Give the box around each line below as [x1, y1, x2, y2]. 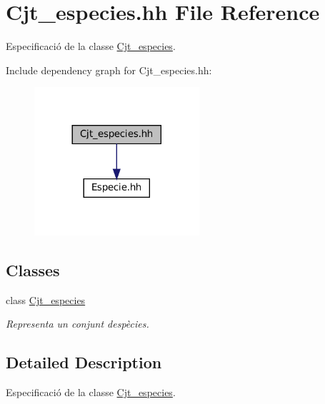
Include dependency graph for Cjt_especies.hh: [6, 62, 212, 77]
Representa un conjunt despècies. [6, 316, 149, 331]
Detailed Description [6, 351, 162, 373]
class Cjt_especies [6, 292, 86, 307]
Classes [6, 258, 60, 281]
